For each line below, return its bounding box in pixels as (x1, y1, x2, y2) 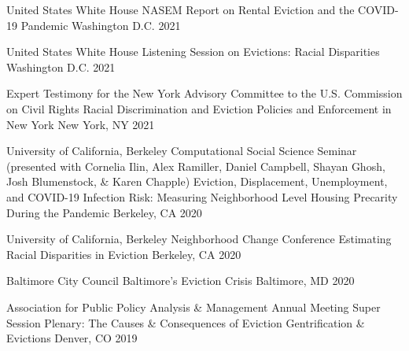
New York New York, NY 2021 (6, 116, 155, 132)
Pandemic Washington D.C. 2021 (20, 17, 181, 33)
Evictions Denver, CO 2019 (6, 330, 138, 346)
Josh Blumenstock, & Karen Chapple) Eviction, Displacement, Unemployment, (6, 173, 388, 190)
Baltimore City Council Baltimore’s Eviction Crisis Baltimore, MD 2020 (6, 272, 355, 289)
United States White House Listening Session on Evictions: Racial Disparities (6, 43, 380, 60)
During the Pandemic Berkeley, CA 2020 (6, 204, 202, 220)
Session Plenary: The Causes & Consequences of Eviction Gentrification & (6, 314, 365, 331)
